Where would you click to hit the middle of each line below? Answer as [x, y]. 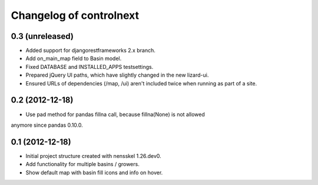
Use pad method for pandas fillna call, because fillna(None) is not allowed [115, 114]
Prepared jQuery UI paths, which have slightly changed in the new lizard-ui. [117, 75]
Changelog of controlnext [75, 15]
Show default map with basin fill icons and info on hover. [94, 172]
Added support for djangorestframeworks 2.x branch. [90, 51]
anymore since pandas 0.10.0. [47, 125]
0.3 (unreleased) [42, 36]
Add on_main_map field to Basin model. [74, 58]
